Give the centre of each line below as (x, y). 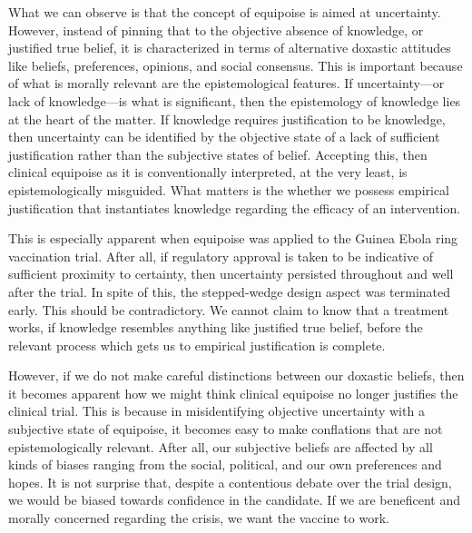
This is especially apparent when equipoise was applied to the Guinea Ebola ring (233, 238)
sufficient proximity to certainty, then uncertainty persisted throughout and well (231, 274)
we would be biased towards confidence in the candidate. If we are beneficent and (234, 500)
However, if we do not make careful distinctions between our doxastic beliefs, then (236, 375)
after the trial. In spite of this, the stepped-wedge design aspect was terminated (230, 291)
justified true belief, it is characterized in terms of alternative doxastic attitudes (230, 48)
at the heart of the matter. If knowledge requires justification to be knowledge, (227, 118)
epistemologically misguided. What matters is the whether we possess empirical (229, 189)
